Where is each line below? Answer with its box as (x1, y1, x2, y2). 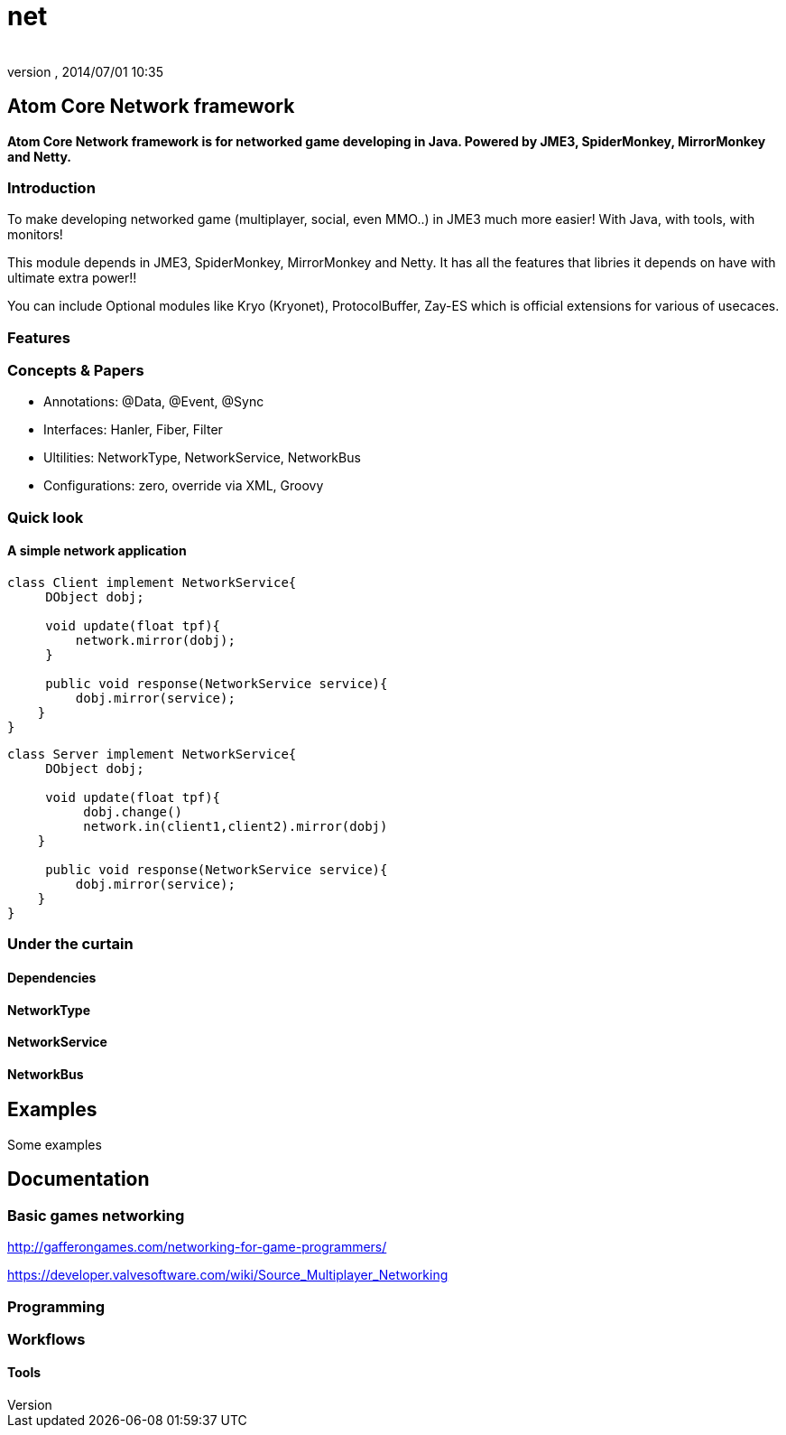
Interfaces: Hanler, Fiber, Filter (43, 422, 223, 438)
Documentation (7, 1168, 150, 1191)
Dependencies (7, 970, 97, 986)
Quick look (7, 508, 84, 526)
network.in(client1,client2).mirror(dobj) (83, 819, 388, 834)
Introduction (7, 178, 96, 197)
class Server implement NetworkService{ (7, 747, 297, 762)
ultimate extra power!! (7, 270, 137, 286)
